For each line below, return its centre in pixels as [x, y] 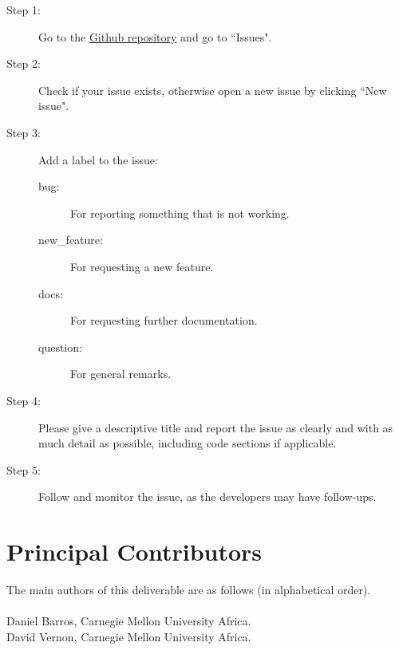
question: [60, 347]
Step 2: [24, 63]
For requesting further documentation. [164, 320]
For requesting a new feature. [142, 266]
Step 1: [24, 10]
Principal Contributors [134, 552]
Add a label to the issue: [98, 159]
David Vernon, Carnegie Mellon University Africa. [129, 636]
